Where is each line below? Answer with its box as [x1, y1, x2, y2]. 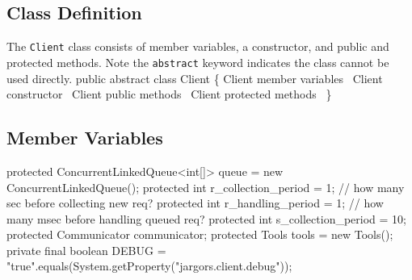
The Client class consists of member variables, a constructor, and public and [6, 38, 389, 55]
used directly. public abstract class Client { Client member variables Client [6, 69, 383, 86]
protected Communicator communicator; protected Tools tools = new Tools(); [6, 226, 393, 243]
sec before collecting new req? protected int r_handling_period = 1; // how [6, 194, 384, 211]
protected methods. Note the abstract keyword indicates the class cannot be [6, 53, 389, 70]
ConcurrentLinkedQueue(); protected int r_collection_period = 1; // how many [6, 178, 405, 195]
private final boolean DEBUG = [6, 241, 166, 258]
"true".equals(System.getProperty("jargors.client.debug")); [6, 257, 292, 274]
